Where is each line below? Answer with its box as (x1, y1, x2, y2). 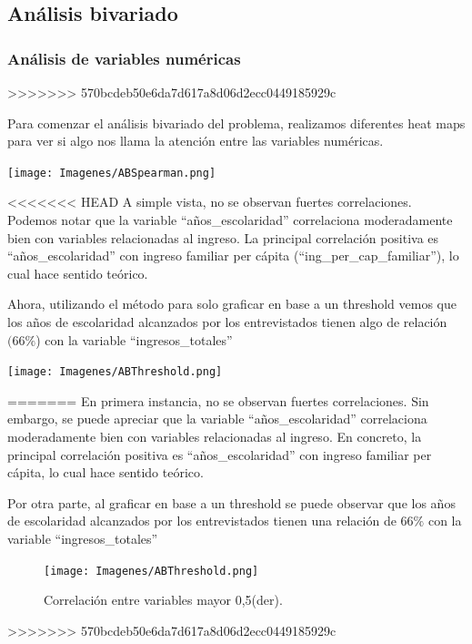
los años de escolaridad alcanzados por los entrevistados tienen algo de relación (7, 312, 447, 331)
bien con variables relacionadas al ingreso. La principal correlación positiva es (7, 228, 439, 247)
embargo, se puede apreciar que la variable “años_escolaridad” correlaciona (7, 409, 427, 428)
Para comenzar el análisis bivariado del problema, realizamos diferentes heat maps (7, 113, 466, 132)
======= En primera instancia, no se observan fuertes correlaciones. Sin (7, 391, 429, 410)
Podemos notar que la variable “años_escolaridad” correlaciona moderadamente (7, 210, 453, 230)
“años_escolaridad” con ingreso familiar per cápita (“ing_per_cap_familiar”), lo (7, 246, 459, 265)
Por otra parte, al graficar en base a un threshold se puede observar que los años (7, 493, 456, 512)
